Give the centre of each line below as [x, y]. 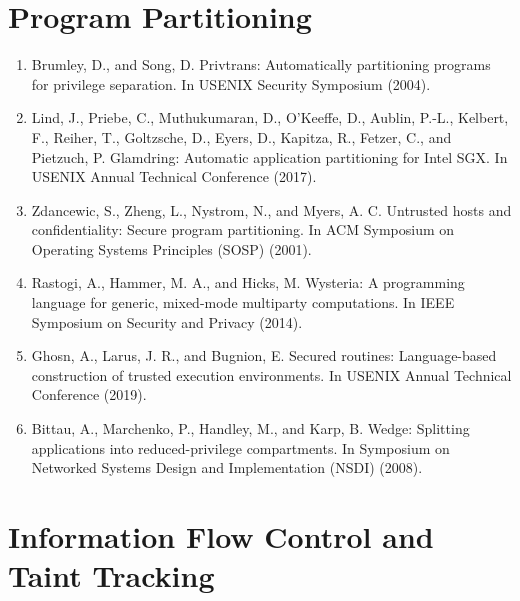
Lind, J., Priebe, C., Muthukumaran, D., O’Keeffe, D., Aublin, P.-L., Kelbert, [270, 117]
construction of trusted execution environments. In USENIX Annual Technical [271, 374]
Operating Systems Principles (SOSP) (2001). [171, 248]
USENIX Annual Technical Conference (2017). [174, 176]
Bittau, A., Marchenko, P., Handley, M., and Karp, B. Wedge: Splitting [250, 428]
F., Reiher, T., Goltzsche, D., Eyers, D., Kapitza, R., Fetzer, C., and [241, 136]
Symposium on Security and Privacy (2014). [167, 321]
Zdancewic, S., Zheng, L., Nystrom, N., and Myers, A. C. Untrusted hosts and [271, 209]
